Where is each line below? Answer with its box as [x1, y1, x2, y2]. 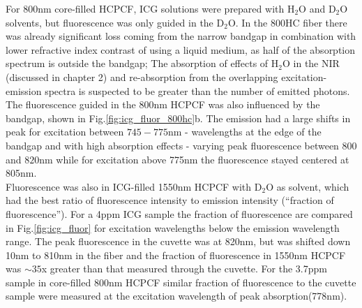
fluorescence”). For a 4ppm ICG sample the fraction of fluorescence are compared [6, 206, 353, 221]
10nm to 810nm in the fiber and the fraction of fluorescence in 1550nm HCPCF [6, 247, 346, 262]
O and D [299, 1, 336, 15]
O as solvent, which [266, 179, 349, 193]
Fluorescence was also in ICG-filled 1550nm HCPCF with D [6, 179, 262, 193]
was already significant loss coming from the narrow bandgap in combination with [6, 29, 356, 43]
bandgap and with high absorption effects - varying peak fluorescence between [6, 138, 339, 152]
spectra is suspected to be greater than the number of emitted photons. [45, 83, 350, 98]
